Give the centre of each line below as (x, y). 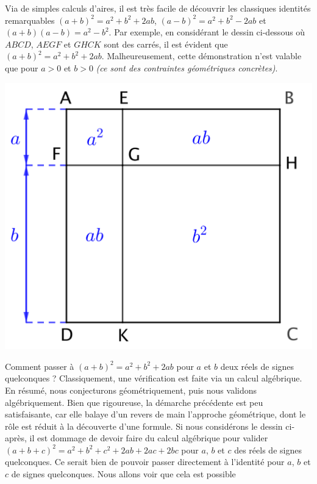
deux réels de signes (257, 366)
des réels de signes (268, 450)
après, (16, 438)
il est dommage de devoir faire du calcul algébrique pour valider (149, 438)
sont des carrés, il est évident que (166, 44)
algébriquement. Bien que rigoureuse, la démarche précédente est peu (134, 402)
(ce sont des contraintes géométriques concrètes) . (187, 67)
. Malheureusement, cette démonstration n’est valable (201, 56)
